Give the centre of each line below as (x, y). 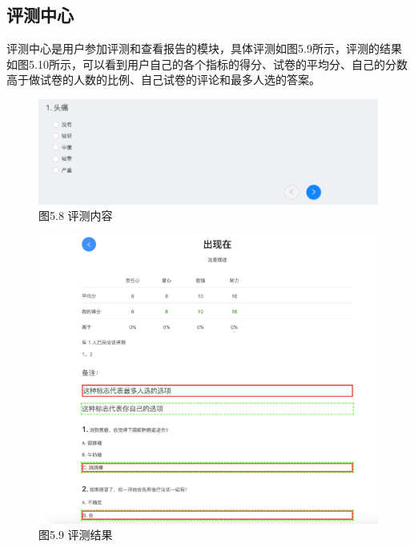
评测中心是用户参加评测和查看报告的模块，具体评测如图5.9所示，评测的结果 (204, 48)
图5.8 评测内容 (76, 216)
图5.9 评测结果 (76, 535)
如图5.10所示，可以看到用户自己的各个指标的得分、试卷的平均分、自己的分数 (207, 64)
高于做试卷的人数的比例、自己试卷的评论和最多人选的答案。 (163, 80)
